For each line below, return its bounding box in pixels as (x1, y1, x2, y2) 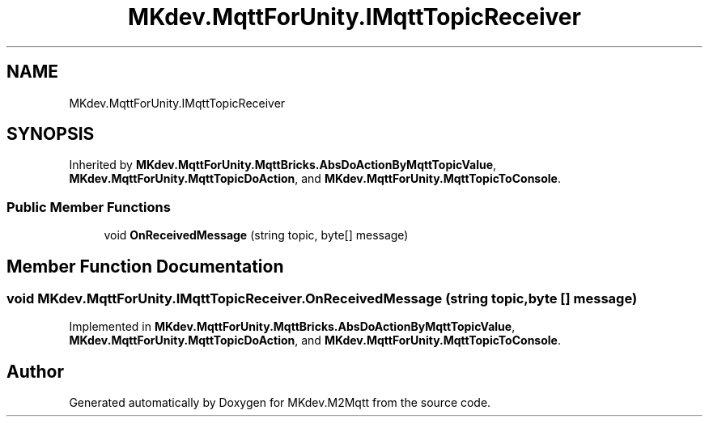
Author (6, 361, 64, 382)
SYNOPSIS (6, 124, 95, 145)
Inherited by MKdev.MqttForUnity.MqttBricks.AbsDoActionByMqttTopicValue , (69, 158, 497, 172)
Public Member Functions (6, 198, 171, 215)
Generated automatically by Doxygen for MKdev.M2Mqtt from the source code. (69, 396, 491, 410)
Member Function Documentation (6, 256, 284, 277)
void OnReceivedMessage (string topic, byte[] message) (104, 228, 409, 243)
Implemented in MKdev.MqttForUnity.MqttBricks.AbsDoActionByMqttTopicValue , (69, 319, 516, 334)
